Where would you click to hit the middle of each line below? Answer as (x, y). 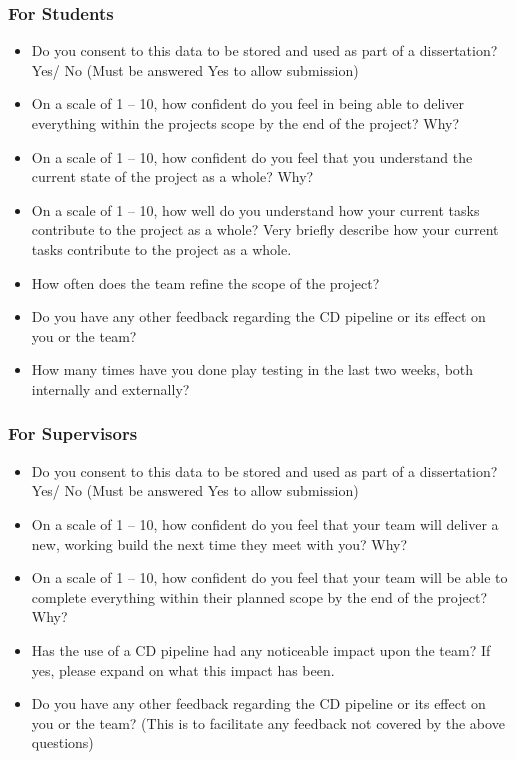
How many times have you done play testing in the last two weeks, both (252, 369)
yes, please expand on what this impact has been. (183, 669)
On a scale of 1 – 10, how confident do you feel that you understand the (252, 156)
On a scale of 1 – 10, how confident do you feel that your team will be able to (269, 577)
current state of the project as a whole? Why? (172, 176)
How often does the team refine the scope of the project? (205, 282)
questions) (62, 742)
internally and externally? (110, 388)
